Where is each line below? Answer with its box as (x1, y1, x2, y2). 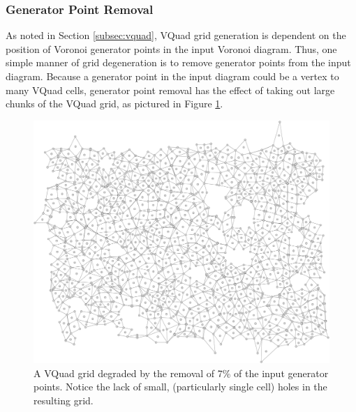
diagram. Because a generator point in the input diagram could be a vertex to (6, 69, 339, 83)
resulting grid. (34, 392, 94, 407)
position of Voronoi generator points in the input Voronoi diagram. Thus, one (6, 41, 337, 56)
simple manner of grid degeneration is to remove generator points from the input (6, 55, 351, 70)
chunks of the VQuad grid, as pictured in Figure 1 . (6, 96, 223, 111)
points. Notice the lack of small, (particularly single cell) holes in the (34, 379, 327, 394)
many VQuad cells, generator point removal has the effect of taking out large (6, 82, 335, 97)
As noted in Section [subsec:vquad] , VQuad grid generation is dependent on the (6, 28, 346, 43)
